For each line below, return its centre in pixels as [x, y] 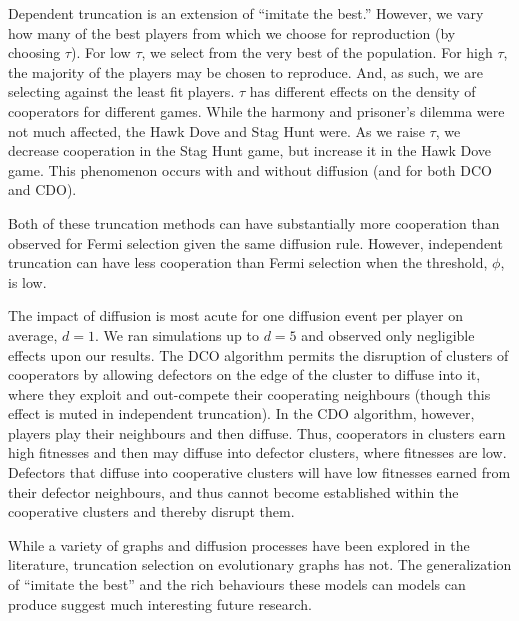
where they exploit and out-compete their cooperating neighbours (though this [249, 393]
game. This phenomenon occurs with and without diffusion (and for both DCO [250, 169]
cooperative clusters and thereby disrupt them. [151, 511]
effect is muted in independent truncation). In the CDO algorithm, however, [241, 413]
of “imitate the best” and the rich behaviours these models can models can [237, 584]
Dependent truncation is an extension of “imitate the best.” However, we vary [246, 13]
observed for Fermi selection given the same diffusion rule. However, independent [255, 242]
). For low [100, 52]
